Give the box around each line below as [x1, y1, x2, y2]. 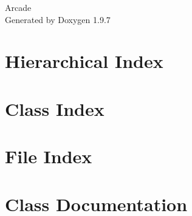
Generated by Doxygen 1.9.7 [5, 13, 111, 25]
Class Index [5, 96, 105, 121]
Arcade [5, 1, 32, 13]
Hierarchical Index [5, 49, 163, 73]
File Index [5, 144, 92, 169]
